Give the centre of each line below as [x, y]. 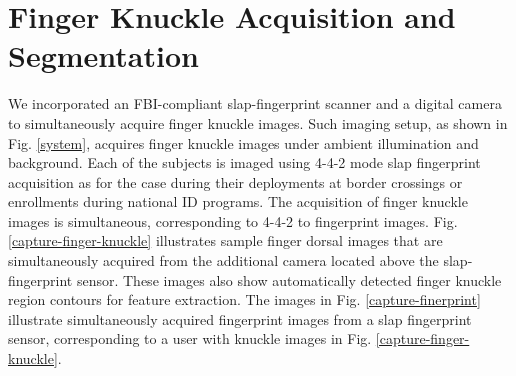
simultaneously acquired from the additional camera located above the [223, 260]
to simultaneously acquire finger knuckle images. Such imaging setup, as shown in [258, 122]
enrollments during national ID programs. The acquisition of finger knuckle [238, 201]
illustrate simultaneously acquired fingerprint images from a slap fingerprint [240, 318]
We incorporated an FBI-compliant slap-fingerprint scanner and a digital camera [255, 103]
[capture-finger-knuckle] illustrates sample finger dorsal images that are [225, 240]
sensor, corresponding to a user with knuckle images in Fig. [190, 338]
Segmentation [103, 55]
